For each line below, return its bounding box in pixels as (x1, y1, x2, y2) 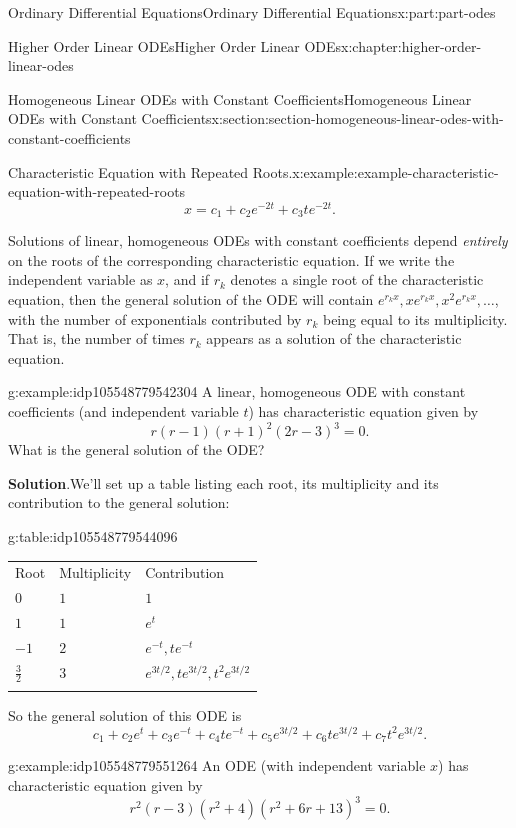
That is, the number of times (8, 328, 185, 349)
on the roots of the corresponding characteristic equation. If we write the (8, 249, 455, 270)
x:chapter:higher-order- (341, 35, 482, 56)
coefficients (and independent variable (8, 401, 239, 422)
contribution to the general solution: (8, 492, 230, 513)
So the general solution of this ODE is (8, 705, 242, 726)
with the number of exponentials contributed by (8, 308, 302, 329)
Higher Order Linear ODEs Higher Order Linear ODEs (8, 35, 342, 56)
